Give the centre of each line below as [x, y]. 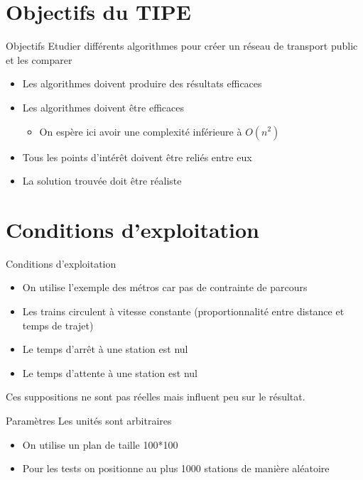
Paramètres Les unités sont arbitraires [89, 420]
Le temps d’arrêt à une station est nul [105, 349]
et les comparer [39, 59]
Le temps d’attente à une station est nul [110, 372]
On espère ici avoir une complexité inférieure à [141, 131]
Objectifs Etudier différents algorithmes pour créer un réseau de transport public [182, 46]
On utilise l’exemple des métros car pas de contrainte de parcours [165, 287]
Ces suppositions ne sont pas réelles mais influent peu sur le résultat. [156, 397]
